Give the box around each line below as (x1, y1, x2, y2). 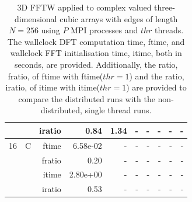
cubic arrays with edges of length (60, 12, 178, 25)
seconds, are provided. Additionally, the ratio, (14, 58, 178, 70)
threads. (155, 24, 184, 36)
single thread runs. (85, 104, 152, 116)
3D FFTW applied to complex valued (17, 1, 152, 13)
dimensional (15, 12, 57, 25)
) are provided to (126, 81, 187, 93)
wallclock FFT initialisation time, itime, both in (10, 47, 182, 59)
